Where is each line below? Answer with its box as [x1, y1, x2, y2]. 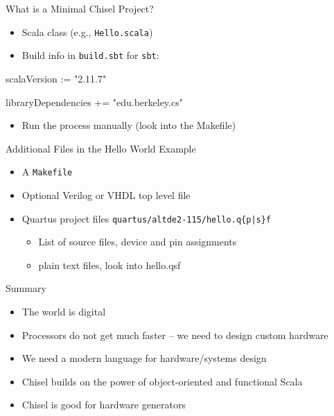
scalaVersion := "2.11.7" [6, 71, 107, 85]
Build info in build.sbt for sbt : [21, 48, 159, 62]
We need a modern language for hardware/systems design [21, 351, 267, 365]
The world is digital [21, 304, 106, 318]
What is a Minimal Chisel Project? [6, 1, 154, 15]
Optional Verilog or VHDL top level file [21, 187, 191, 202]
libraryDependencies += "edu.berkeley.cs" [6, 94, 183, 109]
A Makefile [21, 164, 73, 179]
